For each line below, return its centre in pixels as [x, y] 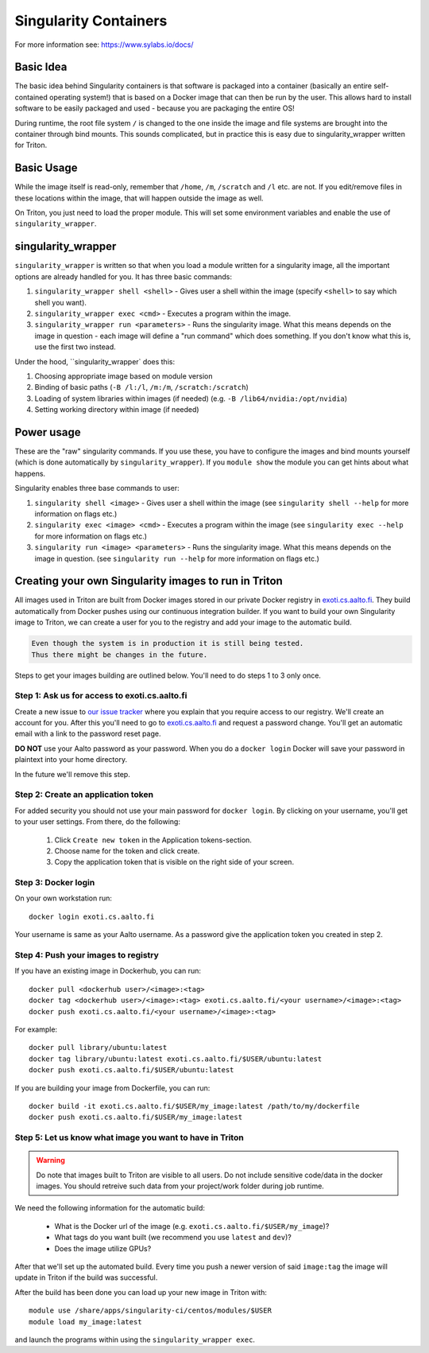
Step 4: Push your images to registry [87, 955]
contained [31, 97]
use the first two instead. [75, 347]
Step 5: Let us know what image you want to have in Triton [129, 1137]
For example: [36, 1029]
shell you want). [61, 302]
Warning [50, 1161]
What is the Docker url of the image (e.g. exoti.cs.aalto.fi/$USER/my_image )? [192, 1226]
